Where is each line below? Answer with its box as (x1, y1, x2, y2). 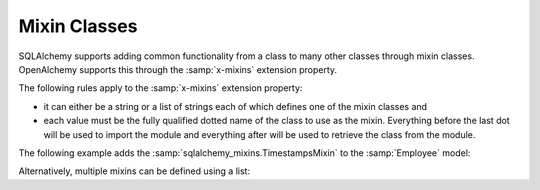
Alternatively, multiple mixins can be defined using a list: (18, 165, 250, 177)
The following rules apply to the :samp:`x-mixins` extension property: (18, 82, 303, 94)
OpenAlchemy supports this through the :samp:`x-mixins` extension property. (18, 63, 338, 75)
